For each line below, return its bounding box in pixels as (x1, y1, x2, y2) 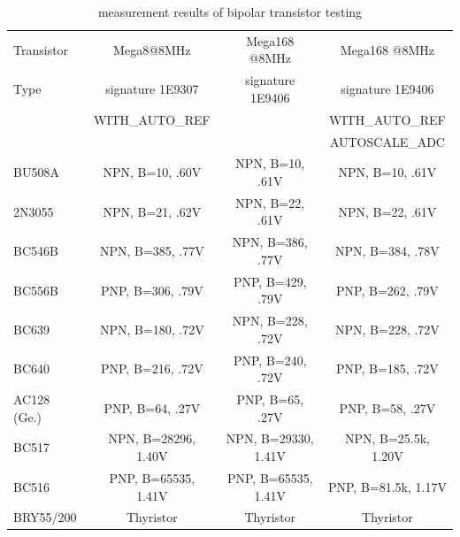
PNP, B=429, (233, 272, 307, 290)
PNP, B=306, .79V (100, 280, 203, 299)
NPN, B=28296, (108, 429, 196, 448)
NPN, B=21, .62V (103, 202, 202, 220)
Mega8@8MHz (113, 40, 191, 58)
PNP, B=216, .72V (100, 359, 203, 378)
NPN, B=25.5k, (344, 429, 430, 448)
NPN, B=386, (232, 233, 308, 251)
